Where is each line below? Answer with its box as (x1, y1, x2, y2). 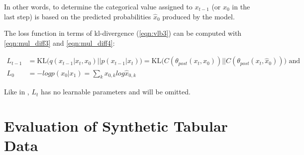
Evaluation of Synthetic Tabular (4, 116, 228, 136)
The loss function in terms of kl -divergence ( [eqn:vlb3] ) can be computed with (4, 28, 242, 38)
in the (232, 1, 250, 11)
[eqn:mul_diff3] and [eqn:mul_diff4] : (4, 37, 115, 48)
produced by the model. (162, 11, 235, 21)
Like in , (4, 86, 29, 97)
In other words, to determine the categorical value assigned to (4, 1, 193, 11)
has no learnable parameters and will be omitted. (40, 86, 191, 97)
